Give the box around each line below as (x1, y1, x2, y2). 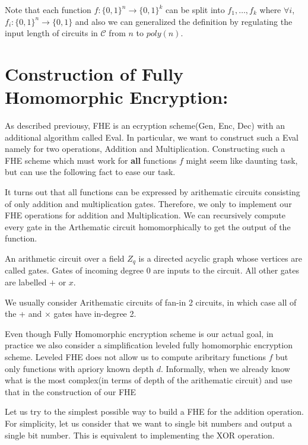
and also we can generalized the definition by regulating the (75, 15, 293, 27)
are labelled (5, 276, 47, 288)
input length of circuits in (5, 27, 98, 39)
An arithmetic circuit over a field (5, 252, 125, 265)
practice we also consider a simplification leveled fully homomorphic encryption (5, 339, 293, 351)
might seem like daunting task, (186, 154, 298, 166)
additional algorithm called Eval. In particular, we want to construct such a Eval (5, 131, 299, 143)
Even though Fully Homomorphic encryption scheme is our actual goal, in (5, 327, 274, 339)
